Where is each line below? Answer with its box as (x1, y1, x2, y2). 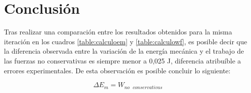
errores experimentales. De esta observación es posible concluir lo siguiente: (4, 65, 231, 75)
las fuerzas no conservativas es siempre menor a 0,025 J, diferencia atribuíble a (4, 55, 241, 65)
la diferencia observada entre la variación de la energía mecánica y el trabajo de (4, 46, 244, 56)
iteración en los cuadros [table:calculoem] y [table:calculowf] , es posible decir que (4, 36, 247, 46)
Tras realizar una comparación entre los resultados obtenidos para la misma (4, 27, 232, 37)
